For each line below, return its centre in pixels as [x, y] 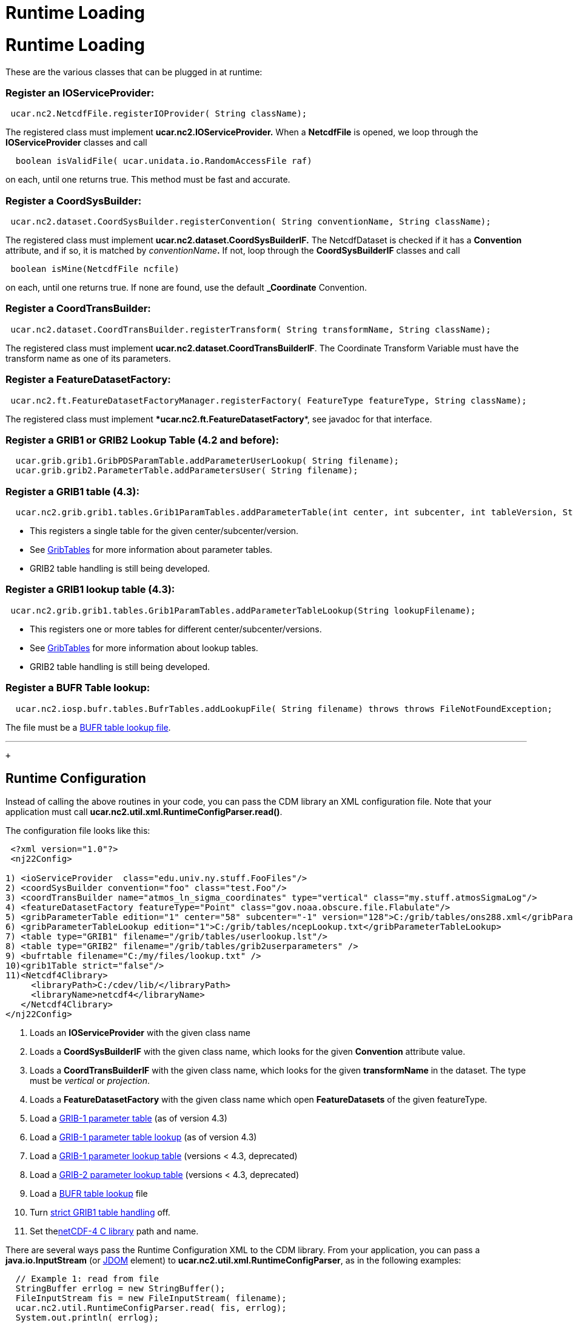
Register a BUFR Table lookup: [78, 688]
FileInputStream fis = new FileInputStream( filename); [151, 1298]
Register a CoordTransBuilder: [78, 309]
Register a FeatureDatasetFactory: [88, 380]
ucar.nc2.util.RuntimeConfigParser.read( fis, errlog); [151, 1308]
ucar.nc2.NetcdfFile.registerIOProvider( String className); [159, 114]
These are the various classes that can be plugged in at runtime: [134, 72]
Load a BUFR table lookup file [89, 1194]
